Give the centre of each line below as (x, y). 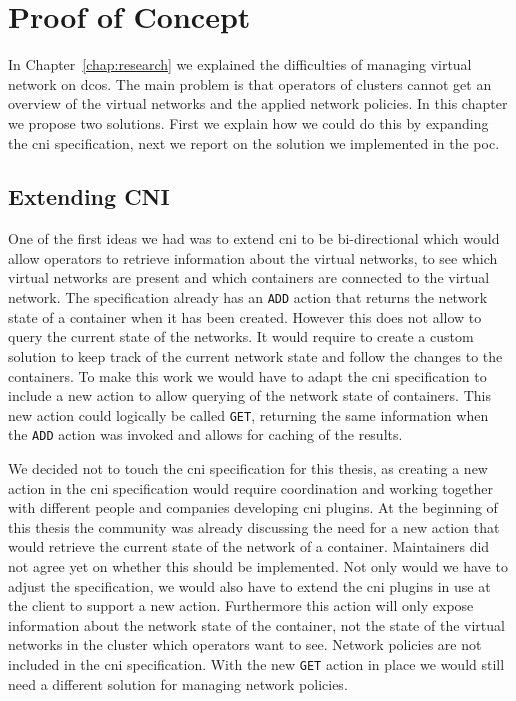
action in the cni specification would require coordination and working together (250, 487)
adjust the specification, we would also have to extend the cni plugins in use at (249, 585)
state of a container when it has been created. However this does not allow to (245, 316)
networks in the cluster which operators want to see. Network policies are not (245, 644)
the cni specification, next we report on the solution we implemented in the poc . (254, 142)
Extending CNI (89, 196)
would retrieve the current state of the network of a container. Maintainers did (249, 546)
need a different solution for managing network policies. (178, 683)
